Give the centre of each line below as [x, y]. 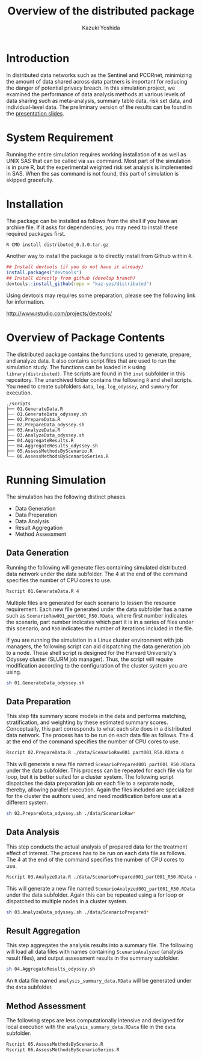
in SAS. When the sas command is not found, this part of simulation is [93, 173]
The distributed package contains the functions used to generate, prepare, [99, 354]
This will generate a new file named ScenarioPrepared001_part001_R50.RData [101, 764]
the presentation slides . [35, 113]
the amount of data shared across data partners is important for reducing [97, 81]
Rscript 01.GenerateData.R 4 [43, 591]
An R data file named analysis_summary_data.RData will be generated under [99, 981]
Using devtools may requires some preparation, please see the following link [101, 295]
